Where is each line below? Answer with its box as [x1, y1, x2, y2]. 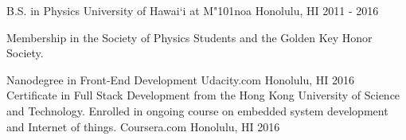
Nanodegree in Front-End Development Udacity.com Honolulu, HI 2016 [6, 71, 355, 87]
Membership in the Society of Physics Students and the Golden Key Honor [6, 29, 373, 45]
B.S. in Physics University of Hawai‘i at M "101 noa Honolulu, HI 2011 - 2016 [6, 2, 379, 18]
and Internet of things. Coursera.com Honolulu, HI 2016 [6, 118, 280, 134]
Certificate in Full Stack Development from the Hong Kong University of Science [6, 87, 400, 103]
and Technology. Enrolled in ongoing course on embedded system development [6, 102, 388, 119]
